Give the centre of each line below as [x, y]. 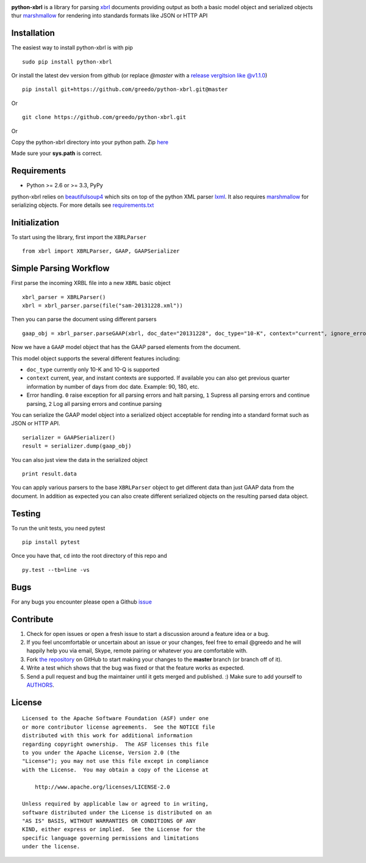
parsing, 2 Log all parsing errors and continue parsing [94, 403]
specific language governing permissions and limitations [111, 838]
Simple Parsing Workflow [60, 269]
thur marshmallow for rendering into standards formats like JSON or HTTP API [109, 16]
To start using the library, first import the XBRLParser [79, 237]
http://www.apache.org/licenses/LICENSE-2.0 [102, 787]
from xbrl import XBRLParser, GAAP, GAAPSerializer [101, 251]
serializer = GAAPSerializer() [69, 437]
